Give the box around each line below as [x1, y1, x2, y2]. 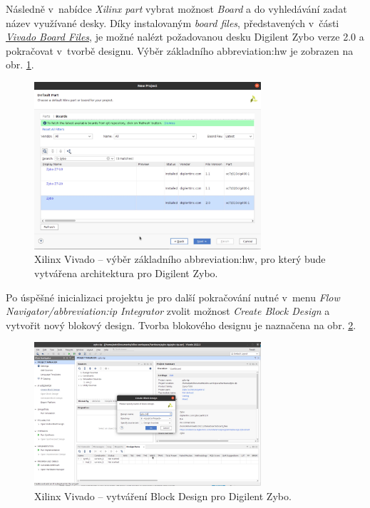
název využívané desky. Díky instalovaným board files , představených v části [6, 15, 339, 30]
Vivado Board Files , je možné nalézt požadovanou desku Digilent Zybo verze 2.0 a [6, 29, 364, 44]
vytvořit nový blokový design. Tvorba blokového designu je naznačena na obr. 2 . [6, 317, 356, 332]
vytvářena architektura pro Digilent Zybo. [34, 265, 218, 280]
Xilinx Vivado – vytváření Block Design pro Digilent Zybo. [34, 488, 292, 503]
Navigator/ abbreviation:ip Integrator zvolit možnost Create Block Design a [6, 304, 330, 318]
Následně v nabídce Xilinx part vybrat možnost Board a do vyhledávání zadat [6, 1, 347, 16]
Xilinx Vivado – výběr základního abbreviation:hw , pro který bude [34, 252, 326, 266]
